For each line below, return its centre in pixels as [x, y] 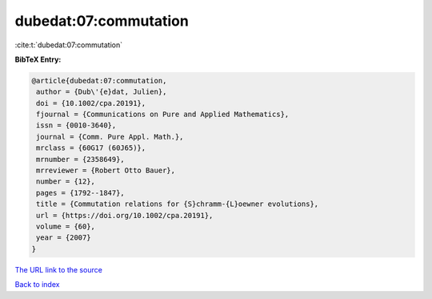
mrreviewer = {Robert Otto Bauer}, [106, 171]
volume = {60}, [66, 226]
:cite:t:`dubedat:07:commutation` [69, 45]
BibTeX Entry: [38, 59]
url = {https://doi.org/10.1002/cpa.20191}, [125, 215]
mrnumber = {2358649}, [81, 159]
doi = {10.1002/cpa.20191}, [91, 103]
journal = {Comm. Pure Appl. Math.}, [110, 137]
